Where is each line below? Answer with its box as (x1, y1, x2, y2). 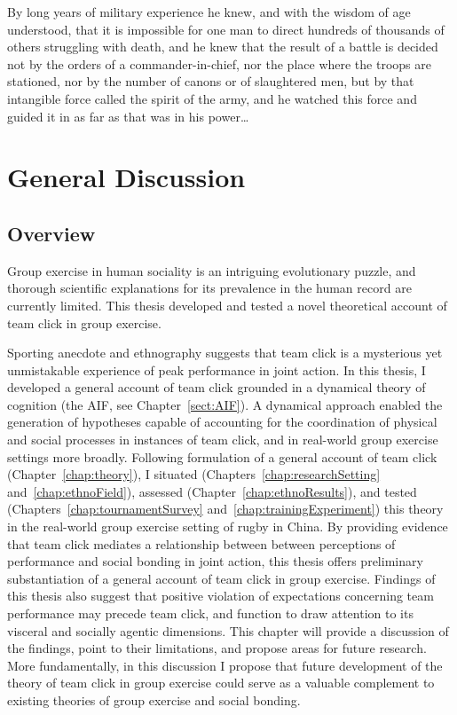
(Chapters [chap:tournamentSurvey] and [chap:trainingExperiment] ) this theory (7, 499, 444, 518)
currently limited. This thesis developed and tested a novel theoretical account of (7, 295, 447, 314)
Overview (7, 219, 96, 247)
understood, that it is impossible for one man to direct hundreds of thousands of (7, 20, 445, 38)
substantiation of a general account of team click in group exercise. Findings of (7, 569, 436, 587)
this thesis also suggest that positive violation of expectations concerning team (7, 586, 434, 605)
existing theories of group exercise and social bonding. (7, 690, 301, 709)
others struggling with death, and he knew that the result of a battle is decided (7, 37, 438, 56)
